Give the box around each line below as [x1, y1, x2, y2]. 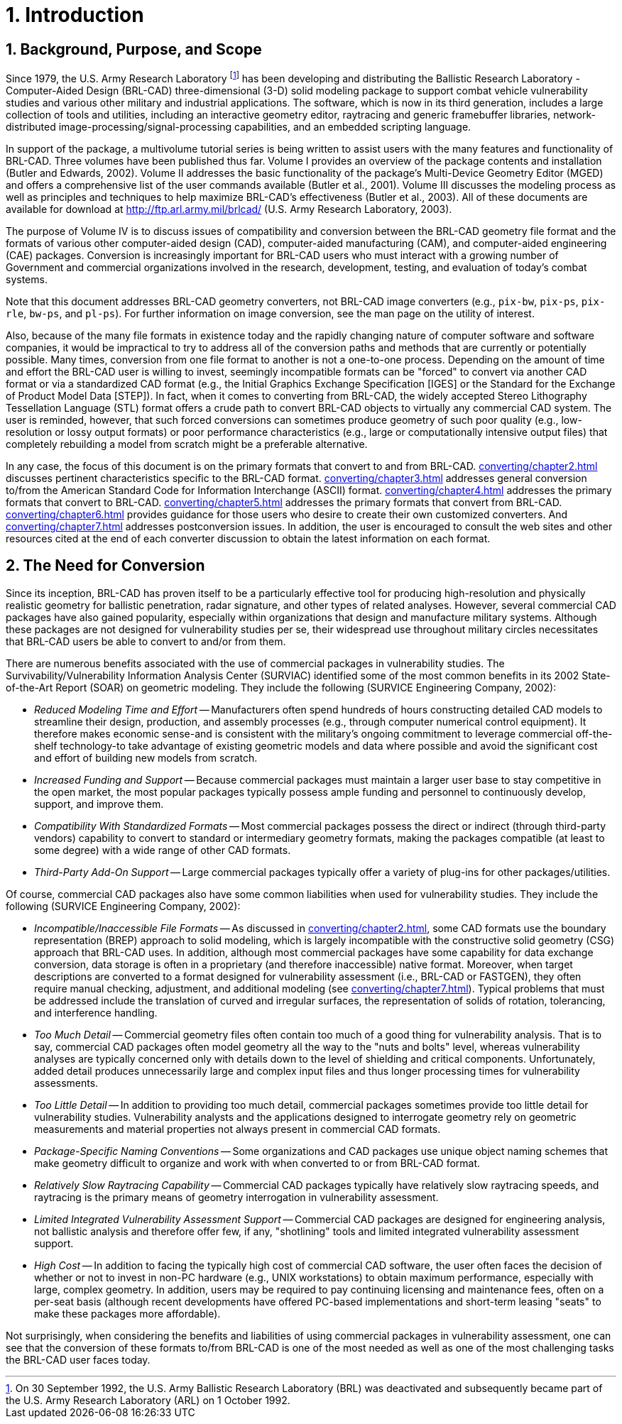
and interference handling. [34, 1006, 158, 1019]
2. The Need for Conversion [6, 557, 205, 575]
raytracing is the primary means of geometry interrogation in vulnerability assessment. [34, 1190, 439, 1203]
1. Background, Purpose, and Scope [6, 40, 262, 58]
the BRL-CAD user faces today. [6, 1353, 151, 1366]
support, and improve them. [34, 797, 164, 810]
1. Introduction [6, 3, 144, 27]
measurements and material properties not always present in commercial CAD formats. [34, 1122, 441, 1135]
